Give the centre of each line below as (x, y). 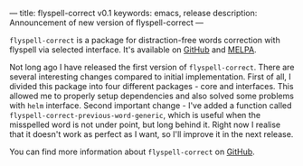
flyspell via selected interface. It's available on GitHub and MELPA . (133, 50)
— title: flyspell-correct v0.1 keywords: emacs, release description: (133, 13)
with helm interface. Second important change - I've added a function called (151, 106)
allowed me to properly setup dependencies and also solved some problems (151, 96)
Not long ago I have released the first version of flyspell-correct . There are (152, 67)
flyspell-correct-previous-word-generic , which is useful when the (135, 115)
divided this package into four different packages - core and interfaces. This (151, 86)
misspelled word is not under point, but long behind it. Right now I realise (145, 124)
